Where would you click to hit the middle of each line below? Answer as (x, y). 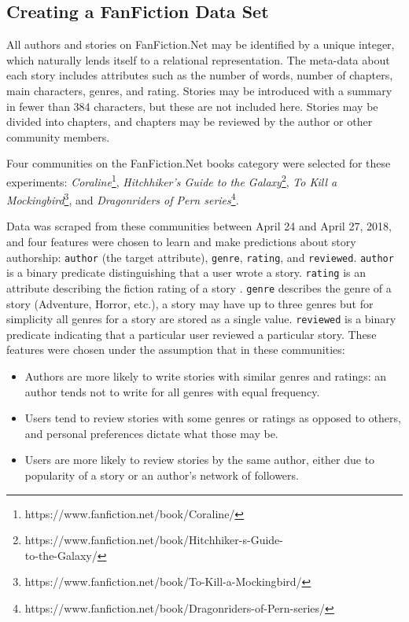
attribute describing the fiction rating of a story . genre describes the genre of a (199, 287)
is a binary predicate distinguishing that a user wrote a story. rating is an (186, 272)
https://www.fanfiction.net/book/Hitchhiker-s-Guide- (154, 540)
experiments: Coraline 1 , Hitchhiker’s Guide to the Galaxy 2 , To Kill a (172, 180)
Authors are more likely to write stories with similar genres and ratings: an (206, 376)
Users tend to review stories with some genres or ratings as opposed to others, (213, 418)
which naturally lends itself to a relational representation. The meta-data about (198, 59)
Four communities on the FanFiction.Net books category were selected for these (199, 163)
